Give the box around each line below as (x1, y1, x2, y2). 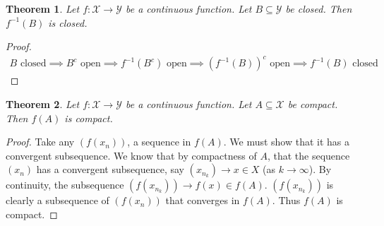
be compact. (287, 96, 338, 111)
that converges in (165, 193, 240, 208)
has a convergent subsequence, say (36, 162, 184, 177)
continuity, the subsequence (6, 177, 124, 192)
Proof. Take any (6, 134, 75, 149)
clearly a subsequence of (6, 193, 109, 208)
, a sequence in (127, 134, 191, 149)
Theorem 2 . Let (6, 96, 80, 111)
